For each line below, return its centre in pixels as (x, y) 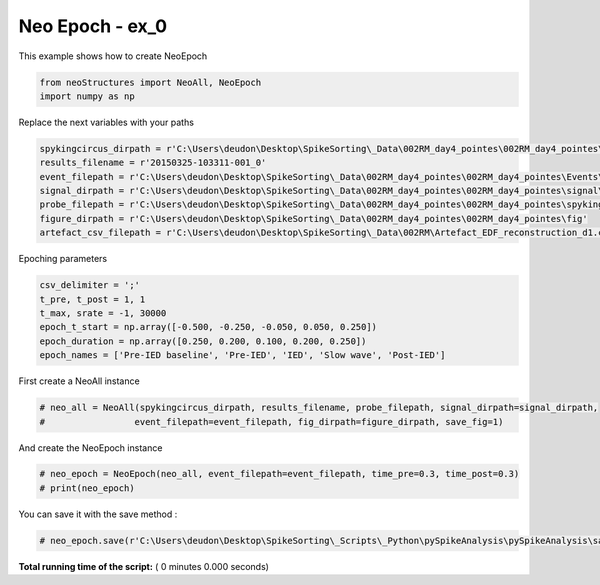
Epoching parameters (63, 259)
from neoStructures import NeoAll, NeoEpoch (150, 82)
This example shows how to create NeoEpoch (113, 56)
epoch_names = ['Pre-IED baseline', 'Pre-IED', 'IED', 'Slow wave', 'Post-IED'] (242, 355)
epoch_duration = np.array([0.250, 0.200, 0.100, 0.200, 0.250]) (203, 341)
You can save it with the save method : (98, 514)
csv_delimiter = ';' (89, 285)
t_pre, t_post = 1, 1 (92, 299)
